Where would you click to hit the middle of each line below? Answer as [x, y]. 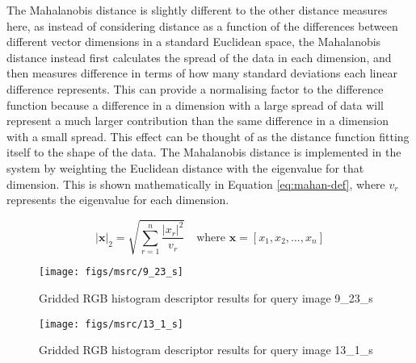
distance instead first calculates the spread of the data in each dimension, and [199, 57]
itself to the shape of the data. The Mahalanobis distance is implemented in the [204, 152]
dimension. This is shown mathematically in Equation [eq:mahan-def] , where [196, 184]
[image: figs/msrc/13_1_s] [111, 324]
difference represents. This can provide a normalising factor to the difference [195, 88]
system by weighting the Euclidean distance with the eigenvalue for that [185, 167]
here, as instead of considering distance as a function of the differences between [202, 25]
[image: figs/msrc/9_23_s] [111, 272]
